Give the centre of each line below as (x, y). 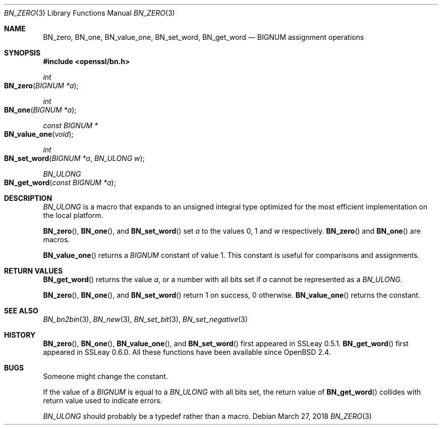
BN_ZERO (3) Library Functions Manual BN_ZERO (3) (90, 13)
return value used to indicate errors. (103, 400)
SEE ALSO (21, 311)
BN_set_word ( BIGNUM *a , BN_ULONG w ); (74, 158)
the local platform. (73, 215)
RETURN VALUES (34, 271)
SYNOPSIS (22, 53)
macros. (57, 239)
